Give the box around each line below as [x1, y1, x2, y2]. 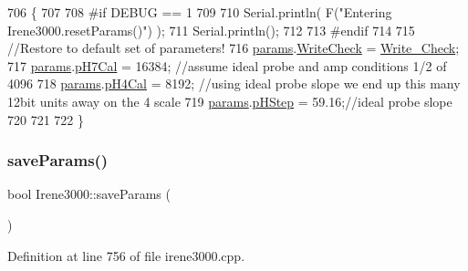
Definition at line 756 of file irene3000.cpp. [7, 245, 245, 265]
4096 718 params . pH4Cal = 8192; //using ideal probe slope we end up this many [7, 74, 461, 93]
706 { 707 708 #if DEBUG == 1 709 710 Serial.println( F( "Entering [7, 3, 392, 21]
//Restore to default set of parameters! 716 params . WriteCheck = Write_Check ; [7, 38, 460, 57]
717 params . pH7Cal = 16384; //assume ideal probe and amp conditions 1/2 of [7, 56, 447, 75]
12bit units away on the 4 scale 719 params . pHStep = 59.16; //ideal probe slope [7, 91, 452, 110]
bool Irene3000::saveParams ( [7, 184, 171, 203]
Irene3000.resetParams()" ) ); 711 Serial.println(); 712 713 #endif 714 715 [7, 20, 415, 39]
